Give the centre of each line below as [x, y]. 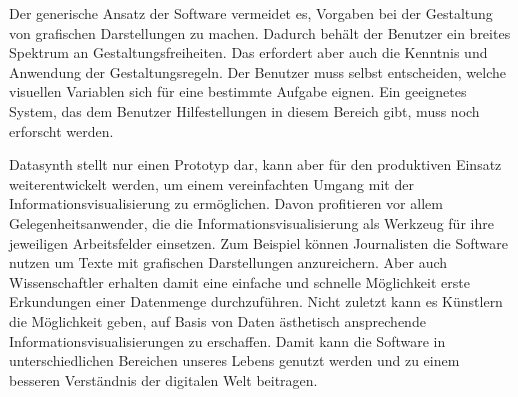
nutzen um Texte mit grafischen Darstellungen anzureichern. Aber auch [228, 262]
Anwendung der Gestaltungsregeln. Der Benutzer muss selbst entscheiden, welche [257, 71]
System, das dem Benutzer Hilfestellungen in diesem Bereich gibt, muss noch [244, 110]
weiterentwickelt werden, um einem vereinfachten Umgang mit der [211, 183]
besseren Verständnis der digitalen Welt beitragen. [163, 379]
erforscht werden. [61, 130]
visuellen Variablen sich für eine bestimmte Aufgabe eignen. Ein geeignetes [238, 91]
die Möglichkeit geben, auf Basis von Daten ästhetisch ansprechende [217, 320]
